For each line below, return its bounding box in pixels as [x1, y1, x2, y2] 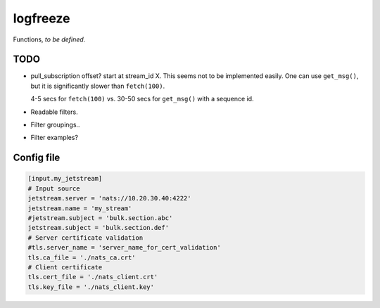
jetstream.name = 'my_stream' [27, 204, 132, 212]
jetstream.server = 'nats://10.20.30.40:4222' [27, 194, 191, 203]
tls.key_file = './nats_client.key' [27, 283, 155, 291]
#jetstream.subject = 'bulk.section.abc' [27, 214, 173, 222]
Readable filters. [30, 108, 78, 116]
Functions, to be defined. [13, 35, 86, 44]
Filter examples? [30, 134, 79, 142]
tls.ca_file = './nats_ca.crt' [27, 253, 137, 262]
